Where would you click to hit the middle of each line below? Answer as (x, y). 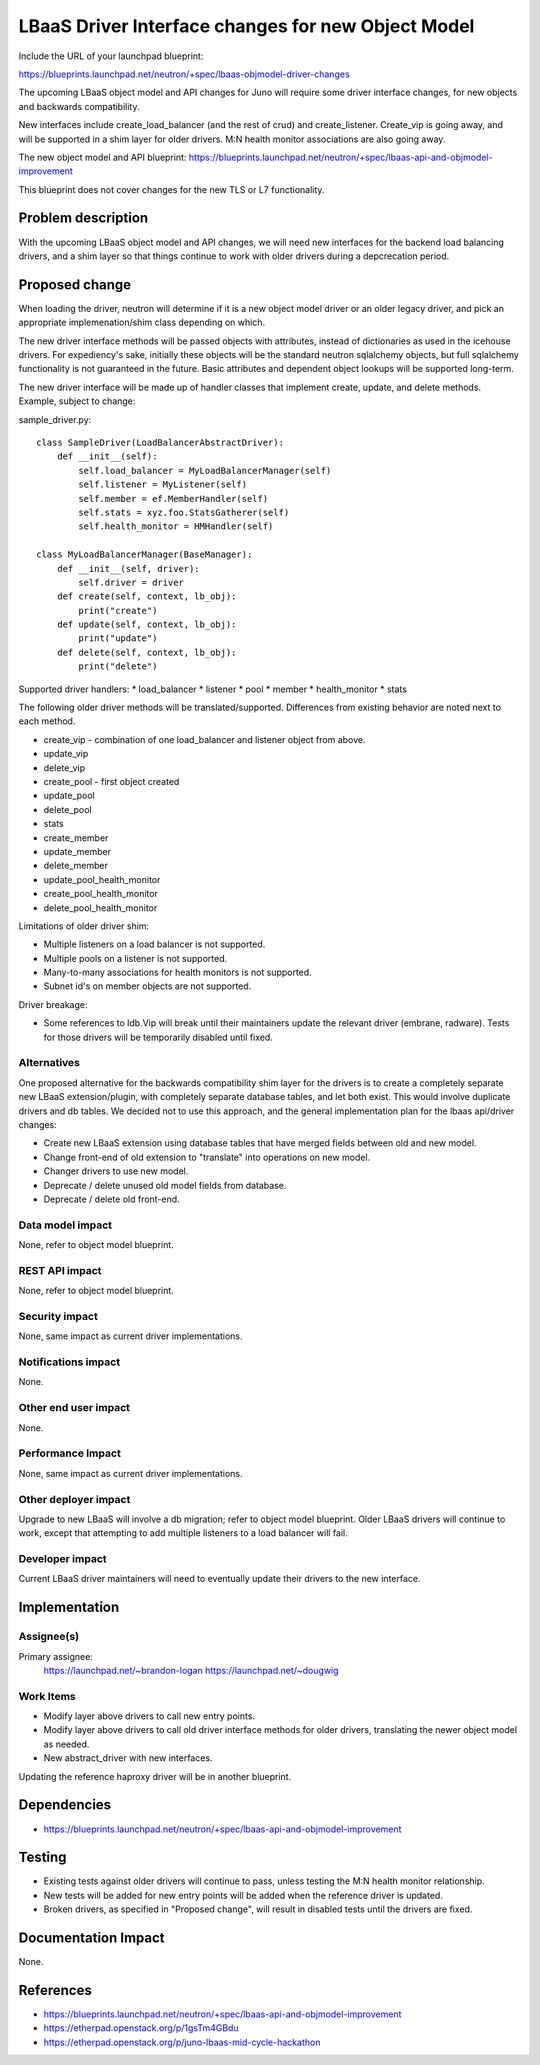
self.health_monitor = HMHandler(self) (176, 526)
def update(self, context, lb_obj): (146, 624)
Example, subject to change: (77, 401)
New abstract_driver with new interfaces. (128, 1758)
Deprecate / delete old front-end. (111, 1199)
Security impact (58, 1316)
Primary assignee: (56, 1656)
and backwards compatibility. (79, 106)
